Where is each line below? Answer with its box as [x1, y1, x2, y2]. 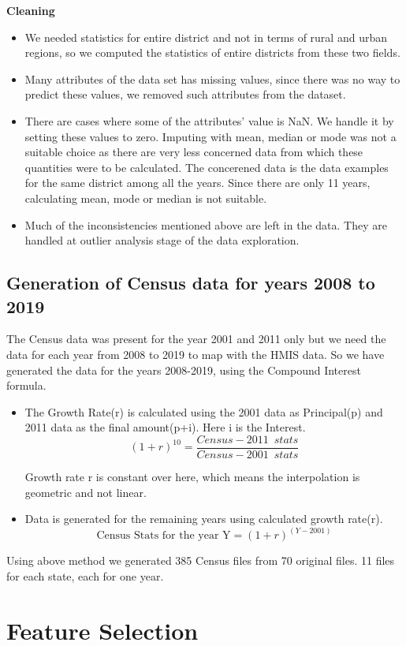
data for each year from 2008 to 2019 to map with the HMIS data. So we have [6, 345, 385, 362]
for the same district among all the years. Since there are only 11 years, [24, 174, 371, 191]
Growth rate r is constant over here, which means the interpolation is [24, 468, 360, 484]
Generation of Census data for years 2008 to [6, 271, 375, 295]
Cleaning [6, 2, 55, 18]
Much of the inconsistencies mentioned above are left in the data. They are [24, 216, 387, 233]
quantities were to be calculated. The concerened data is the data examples [24, 159, 389, 175]
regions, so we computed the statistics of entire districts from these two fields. [24, 44, 400, 61]
